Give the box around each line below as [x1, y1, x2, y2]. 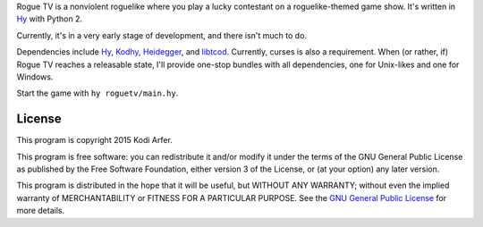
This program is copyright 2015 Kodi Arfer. [16, 135, 174, 146]
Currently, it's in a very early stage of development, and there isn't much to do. [16, 29, 308, 40]
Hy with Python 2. [16, 13, 82, 24]
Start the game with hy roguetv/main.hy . [16, 88, 179, 98]
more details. [16, 206, 65, 216]
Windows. [16, 71, 54, 82]
